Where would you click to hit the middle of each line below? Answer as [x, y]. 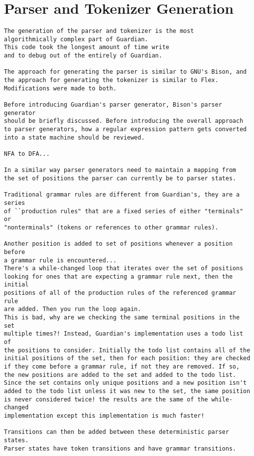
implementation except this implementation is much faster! [104, 415]
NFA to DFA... [27, 154]
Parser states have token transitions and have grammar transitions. [120, 448]
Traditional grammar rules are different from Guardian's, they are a [122, 195]
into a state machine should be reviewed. [74, 137]
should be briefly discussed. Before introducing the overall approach [124, 121]
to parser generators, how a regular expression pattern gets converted [125, 129]
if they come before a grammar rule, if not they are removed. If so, [122, 367]
